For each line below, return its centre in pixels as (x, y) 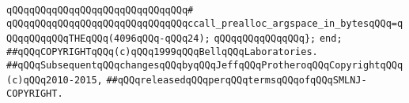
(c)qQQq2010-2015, (55, 81)
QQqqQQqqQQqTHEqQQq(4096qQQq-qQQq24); (108, 39)
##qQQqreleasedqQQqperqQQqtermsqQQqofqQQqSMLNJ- (237, 81)
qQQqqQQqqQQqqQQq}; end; (278, 39)
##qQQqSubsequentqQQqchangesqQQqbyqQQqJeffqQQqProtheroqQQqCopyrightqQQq (205, 65)
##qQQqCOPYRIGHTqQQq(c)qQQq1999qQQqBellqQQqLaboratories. (162, 51)
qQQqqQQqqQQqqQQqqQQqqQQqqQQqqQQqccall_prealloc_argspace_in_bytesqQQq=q (205, 23)
